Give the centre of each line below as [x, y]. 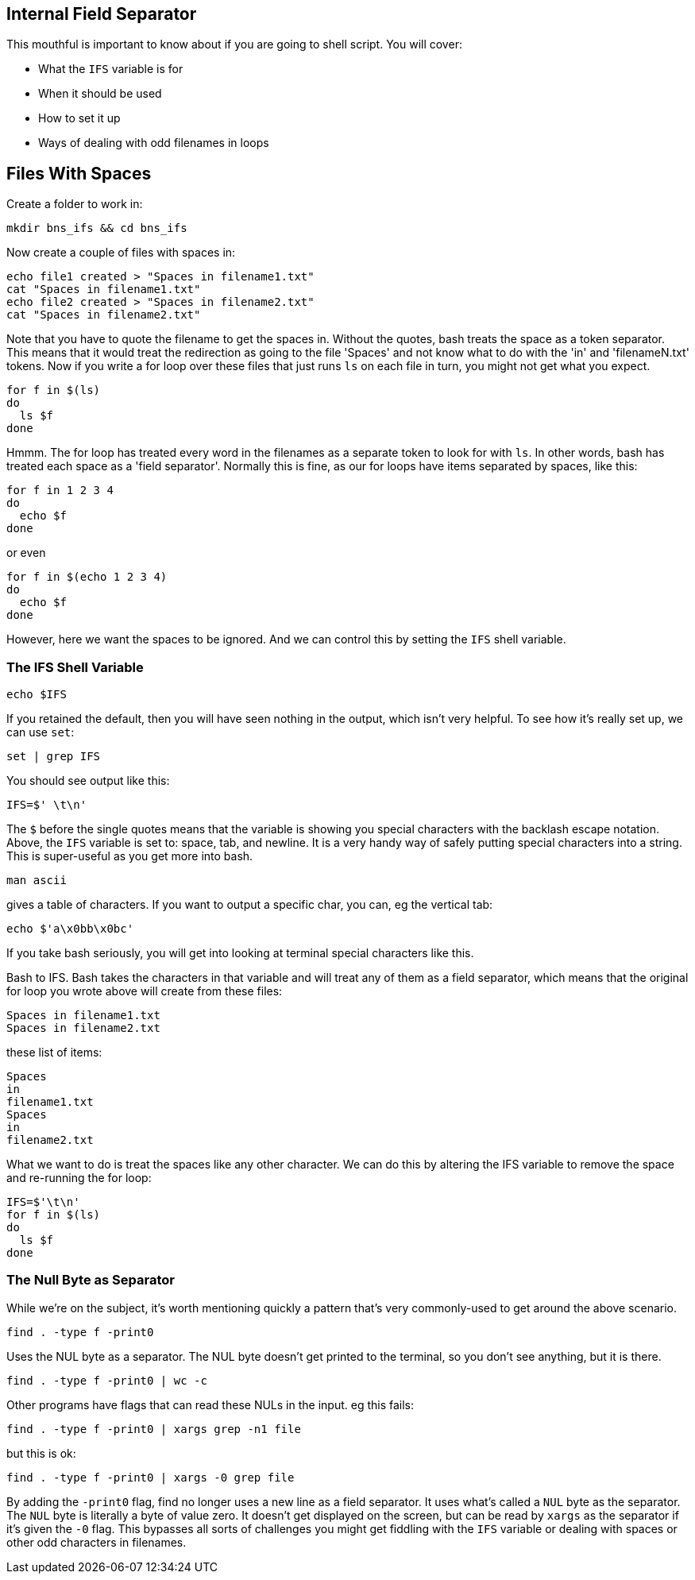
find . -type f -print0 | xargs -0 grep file [151, 1477]
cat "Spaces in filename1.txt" [104, 290]
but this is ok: [41, 1453]
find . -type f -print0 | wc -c [107, 1380]
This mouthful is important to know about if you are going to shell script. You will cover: [234, 44]
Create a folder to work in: [75, 204]
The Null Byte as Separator [91, 1280]
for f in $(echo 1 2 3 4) [87, 577]
